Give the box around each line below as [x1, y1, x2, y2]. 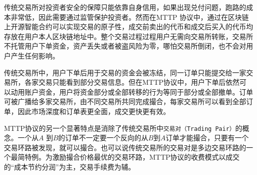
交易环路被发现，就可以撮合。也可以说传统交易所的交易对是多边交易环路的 [4, 142, 246, 152]
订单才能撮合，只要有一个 [165, 132, 249, 143]
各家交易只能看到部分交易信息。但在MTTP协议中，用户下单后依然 [24, 77, 240, 87]
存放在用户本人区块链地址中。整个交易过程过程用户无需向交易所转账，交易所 [4, 31, 253, 41]
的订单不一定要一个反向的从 [58, 132, 148, 143]
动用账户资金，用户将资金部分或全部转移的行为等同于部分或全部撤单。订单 [10, 86, 253, 97]
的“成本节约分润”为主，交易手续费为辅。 [4, 161, 135, 172]
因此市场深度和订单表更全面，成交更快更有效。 [17, 106, 170, 116]
